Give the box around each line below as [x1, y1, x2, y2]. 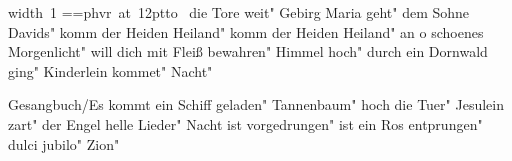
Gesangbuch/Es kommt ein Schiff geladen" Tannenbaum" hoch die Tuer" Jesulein [8, 94, 504, 115]
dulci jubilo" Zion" [8, 133, 120, 154]
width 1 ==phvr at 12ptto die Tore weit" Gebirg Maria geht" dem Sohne [8, 2, 470, 22]
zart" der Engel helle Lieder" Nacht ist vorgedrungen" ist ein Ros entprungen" [8, 113, 483, 134]
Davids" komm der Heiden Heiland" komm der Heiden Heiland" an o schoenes [8, 21, 484, 42]
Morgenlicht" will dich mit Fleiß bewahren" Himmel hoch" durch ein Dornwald [8, 41, 488, 62]
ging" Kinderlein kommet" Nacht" [8, 60, 213, 81]
